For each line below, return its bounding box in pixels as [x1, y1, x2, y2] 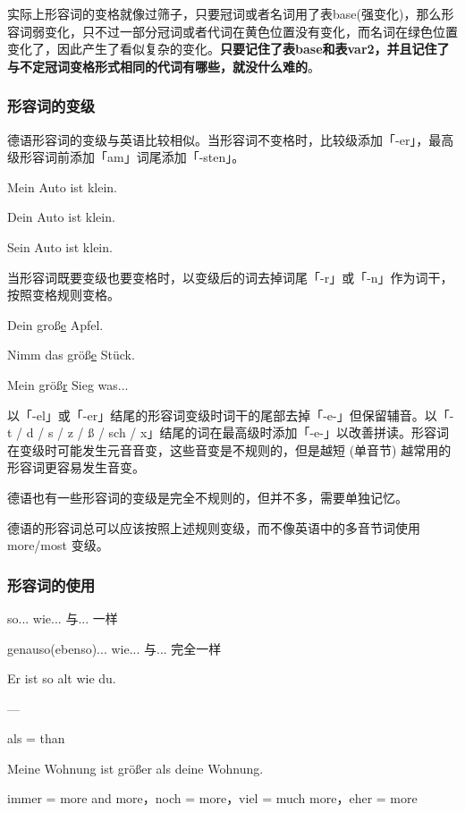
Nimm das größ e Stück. [7, 345, 135, 364]
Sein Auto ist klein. [7, 237, 113, 256]
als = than [7, 729, 65, 748]
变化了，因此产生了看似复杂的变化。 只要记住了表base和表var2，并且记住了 [7, 39, 450, 58]
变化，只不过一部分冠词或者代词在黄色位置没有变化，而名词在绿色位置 [44, 21, 458, 40]
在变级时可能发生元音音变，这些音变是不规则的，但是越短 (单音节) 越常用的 [7, 440, 452, 459]
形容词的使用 [7, 573, 96, 596]
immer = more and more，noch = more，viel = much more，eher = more [7, 789, 418, 808]
